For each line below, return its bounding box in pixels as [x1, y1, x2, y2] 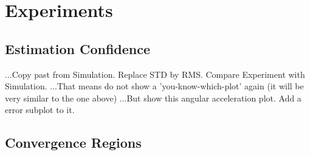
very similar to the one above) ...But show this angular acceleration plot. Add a [5, 91, 301, 104]
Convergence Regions [5, 133, 142, 152]
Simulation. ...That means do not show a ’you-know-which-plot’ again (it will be [5, 80, 304, 92]
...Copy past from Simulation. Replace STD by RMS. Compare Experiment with [5, 67, 305, 80]
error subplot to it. [5, 103, 75, 116]
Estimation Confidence [5, 39, 151, 58]
